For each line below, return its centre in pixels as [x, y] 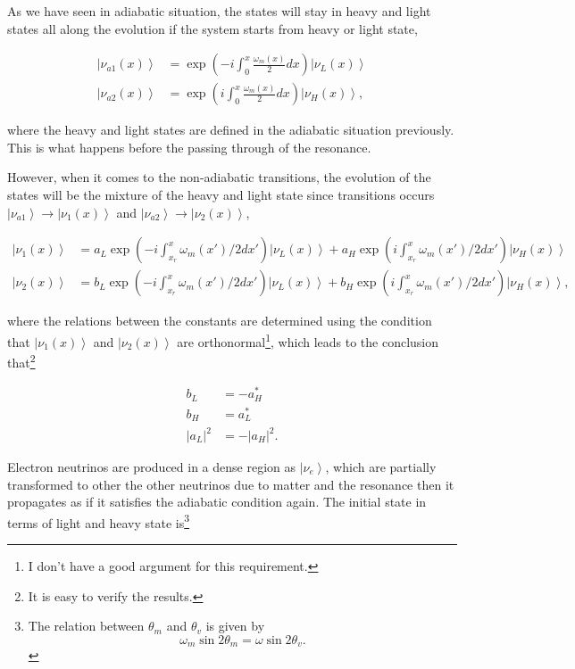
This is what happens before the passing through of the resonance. [189, 147]
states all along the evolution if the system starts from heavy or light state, [212, 28]
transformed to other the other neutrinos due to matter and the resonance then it [231, 484]
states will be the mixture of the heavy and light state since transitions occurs [221, 195]
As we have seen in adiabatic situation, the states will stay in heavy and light [219, 11]
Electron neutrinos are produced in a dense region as [152, 467]
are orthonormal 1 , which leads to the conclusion [308, 340]
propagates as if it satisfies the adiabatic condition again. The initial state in [217, 502]
